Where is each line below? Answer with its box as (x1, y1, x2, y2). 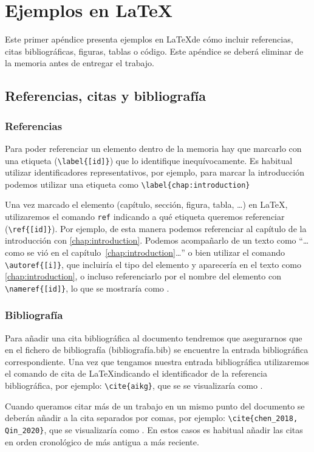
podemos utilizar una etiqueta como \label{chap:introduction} (5, 177, 250, 190)
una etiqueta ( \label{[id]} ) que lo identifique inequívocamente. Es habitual (5, 154, 293, 166)
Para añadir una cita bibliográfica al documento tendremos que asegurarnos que (5, 331, 302, 344)
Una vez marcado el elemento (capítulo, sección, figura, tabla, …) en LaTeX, (5, 198, 288, 211)
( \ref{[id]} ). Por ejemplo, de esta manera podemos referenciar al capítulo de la (5, 222, 307, 235)
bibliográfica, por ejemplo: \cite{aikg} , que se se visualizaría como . (5, 379, 263, 391)
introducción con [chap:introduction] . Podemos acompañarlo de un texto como (5, 234, 296, 247)
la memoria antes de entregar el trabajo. (5, 56, 154, 69)
